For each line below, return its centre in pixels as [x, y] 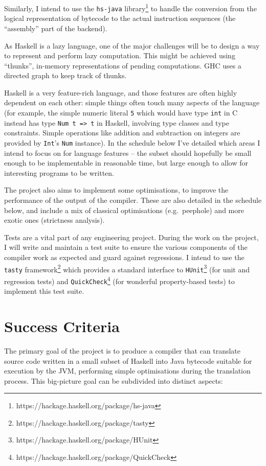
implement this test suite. [44, 291]
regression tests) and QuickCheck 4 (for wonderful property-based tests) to [119, 280]
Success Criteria [62, 326]
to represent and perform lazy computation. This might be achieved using [120, 55]
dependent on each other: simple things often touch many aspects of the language [132, 102]
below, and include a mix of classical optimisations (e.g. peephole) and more [124, 210]
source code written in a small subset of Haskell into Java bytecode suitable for [128, 360]
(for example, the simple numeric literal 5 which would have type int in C [121, 113]
